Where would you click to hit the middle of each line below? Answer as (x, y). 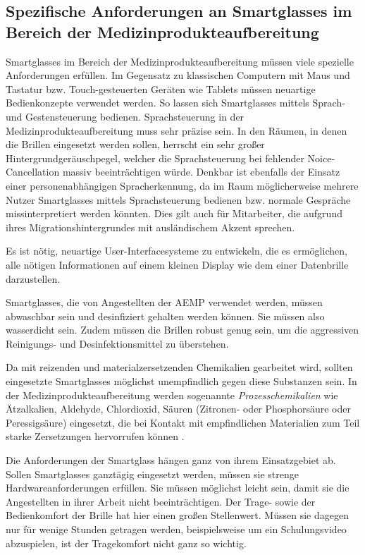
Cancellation (33, 172)
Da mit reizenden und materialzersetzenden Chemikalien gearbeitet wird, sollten (179, 367)
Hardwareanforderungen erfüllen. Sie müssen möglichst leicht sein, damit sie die (178, 488)
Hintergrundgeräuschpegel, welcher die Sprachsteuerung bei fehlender (155, 158)
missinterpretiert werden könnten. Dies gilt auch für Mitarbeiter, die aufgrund (174, 213)
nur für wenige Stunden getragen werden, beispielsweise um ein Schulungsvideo (176, 529)
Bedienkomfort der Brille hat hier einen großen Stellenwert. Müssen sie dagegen (177, 515)
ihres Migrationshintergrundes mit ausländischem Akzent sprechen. (150, 227)
